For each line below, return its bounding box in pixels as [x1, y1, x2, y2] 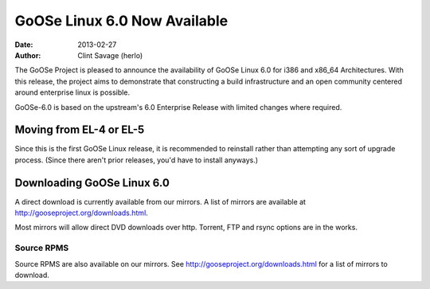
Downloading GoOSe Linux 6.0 [14, 176, 170, 189]
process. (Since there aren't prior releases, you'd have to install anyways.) [14, 155, 259, 165]
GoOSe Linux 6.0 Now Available [14, 12, 229, 29]
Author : [14, 50, 41, 60]
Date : [14, 40, 33, 49]
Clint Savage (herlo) [77, 50, 143, 60]
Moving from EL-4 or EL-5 [14, 123, 145, 137]
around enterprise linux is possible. [14, 88, 131, 97]
